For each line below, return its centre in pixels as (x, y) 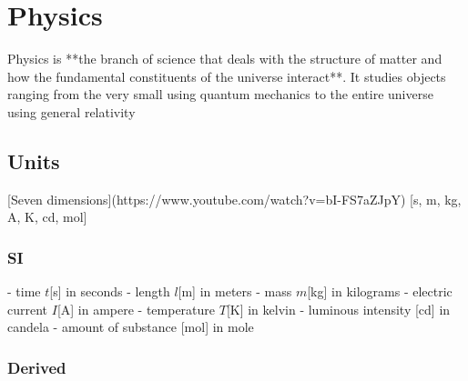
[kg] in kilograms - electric (380, 291)
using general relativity (71, 111)
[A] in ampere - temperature (136, 309)
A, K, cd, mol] (47, 217)
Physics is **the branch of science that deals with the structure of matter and (225, 59)
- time (24, 291)
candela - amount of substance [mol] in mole (131, 327)
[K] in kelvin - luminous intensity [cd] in (338, 309)
